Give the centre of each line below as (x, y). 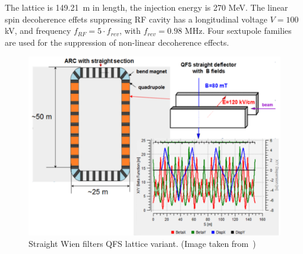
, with (130, 31)
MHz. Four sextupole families (238, 31)
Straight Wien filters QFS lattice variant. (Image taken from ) (142, 244)
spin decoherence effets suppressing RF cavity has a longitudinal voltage (136, 19)
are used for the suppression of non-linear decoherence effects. (117, 42)
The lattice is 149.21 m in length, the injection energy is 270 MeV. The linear (146, 7)
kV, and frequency (38, 31)
